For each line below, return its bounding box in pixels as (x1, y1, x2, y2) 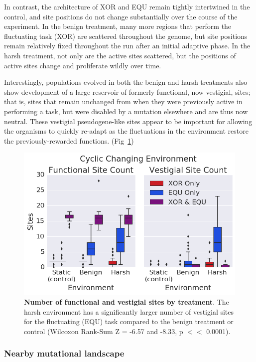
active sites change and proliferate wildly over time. (4, 60, 161, 70)
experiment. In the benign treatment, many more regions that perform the (4, 21, 232, 31)
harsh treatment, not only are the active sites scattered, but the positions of (4, 50, 236, 60)
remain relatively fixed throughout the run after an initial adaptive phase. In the (4, 40, 251, 51)
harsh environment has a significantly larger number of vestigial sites (24, 306, 234, 317)
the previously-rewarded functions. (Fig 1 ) (4, 135, 134, 146)
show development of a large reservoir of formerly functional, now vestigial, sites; (4, 86, 251, 97)
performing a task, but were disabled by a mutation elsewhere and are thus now (4, 106, 248, 116)
